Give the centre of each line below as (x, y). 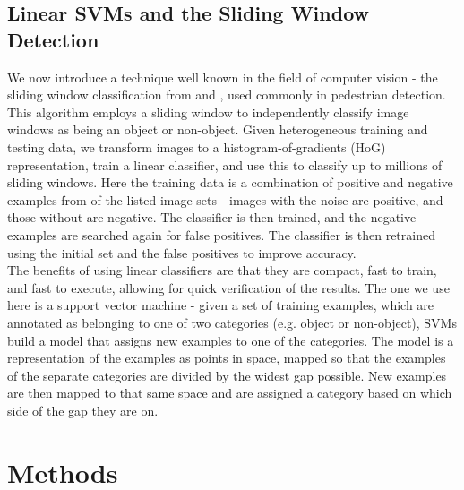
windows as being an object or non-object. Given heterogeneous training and (218, 129)
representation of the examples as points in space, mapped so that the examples (227, 358)
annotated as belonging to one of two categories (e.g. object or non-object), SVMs (232, 322)
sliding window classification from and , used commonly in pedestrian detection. (227, 95)
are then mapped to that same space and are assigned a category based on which (230, 393)
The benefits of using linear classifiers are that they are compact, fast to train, (222, 270)
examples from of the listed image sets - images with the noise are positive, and (225, 199)
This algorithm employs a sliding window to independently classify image (208, 112)
